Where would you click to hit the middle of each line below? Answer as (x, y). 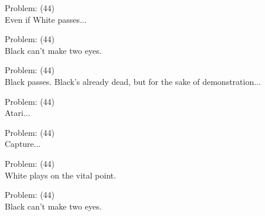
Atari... (18, 113)
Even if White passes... (46, 19)
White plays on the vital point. (60, 175)
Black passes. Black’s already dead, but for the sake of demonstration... (133, 81)
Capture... (23, 144)
